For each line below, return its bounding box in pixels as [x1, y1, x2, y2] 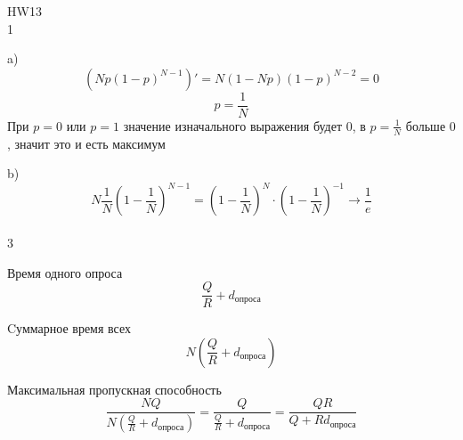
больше [405, 116, 446, 134]
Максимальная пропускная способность [7, 379, 222, 398]
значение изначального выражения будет [123, 116, 343, 134]
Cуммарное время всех [7, 319, 132, 338]
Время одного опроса [7, 263, 123, 281]
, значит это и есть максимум [7, 134, 166, 152]
